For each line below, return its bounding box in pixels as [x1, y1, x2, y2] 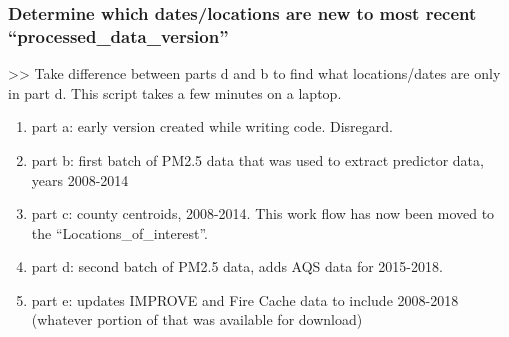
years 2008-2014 [31, 169, 129, 190]
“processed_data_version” [8, 23, 229, 48]
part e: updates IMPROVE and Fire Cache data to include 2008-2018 [31, 289, 459, 310]
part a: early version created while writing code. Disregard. [31, 116, 393, 137]
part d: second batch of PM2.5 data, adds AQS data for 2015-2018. [31, 256, 443, 277]
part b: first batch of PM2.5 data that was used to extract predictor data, [31, 149, 484, 170]
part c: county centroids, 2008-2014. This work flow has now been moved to [31, 203, 495, 224]
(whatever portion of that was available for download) [31, 309, 363, 330]
